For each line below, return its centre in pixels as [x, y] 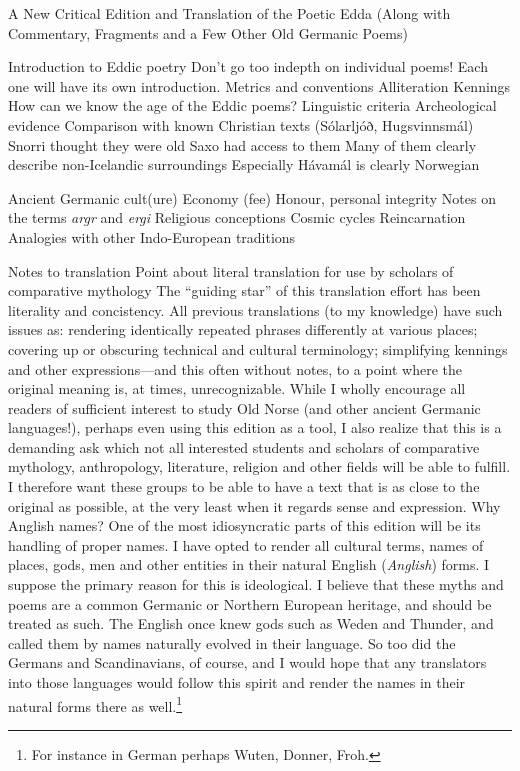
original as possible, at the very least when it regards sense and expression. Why [254, 505]
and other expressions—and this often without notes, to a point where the [235, 368]
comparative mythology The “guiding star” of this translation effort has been [244, 290]
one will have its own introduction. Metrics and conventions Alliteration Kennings [259, 85]
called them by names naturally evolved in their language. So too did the [232, 642]
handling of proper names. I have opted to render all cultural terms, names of [246, 544]
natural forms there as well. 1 [95, 704]
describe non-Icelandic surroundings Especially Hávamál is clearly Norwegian [244, 164]
